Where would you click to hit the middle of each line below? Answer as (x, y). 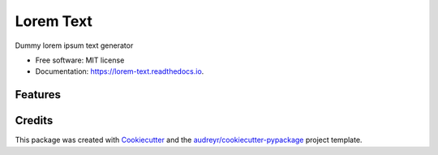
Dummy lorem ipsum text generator (74, 45)
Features (38, 95)
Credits (34, 121)
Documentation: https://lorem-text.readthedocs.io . (120, 71)
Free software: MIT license (80, 60)
